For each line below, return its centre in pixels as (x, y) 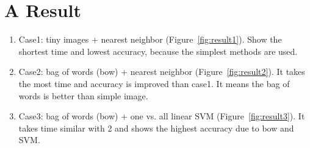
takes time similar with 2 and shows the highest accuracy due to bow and (156, 128)
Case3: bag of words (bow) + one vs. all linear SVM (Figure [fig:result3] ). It (162, 116)
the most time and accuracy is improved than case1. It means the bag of (154, 83)
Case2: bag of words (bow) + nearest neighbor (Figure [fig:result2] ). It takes (162, 72)
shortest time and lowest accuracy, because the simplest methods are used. (158, 51)
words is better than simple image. (83, 95)
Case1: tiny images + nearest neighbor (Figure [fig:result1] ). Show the (150, 39)
